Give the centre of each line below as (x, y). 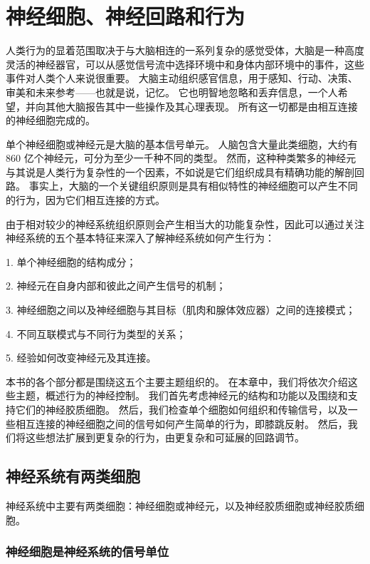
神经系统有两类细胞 (73, 476)
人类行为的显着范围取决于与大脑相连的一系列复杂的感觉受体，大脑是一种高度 (185, 50)
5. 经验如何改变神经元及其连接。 (81, 358)
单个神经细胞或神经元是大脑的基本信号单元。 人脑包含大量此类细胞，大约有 (182, 144)
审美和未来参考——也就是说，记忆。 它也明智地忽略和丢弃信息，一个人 (172, 92)
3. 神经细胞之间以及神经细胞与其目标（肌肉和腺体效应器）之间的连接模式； (181, 310)
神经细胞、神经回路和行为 (126, 16)
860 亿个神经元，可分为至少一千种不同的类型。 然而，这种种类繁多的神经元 (181, 158)
